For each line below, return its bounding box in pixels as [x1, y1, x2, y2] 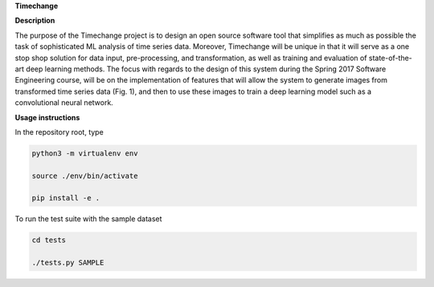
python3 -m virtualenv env [31, 148, 138, 158]
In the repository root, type [14, 127, 104, 136]
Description [14, 16, 55, 26]
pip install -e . [31, 193, 100, 203]
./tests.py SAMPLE [31, 258, 104, 268]
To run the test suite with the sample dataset [14, 214, 162, 224]
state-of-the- [368, 53, 413, 63]
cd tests [31, 236, 67, 245]
